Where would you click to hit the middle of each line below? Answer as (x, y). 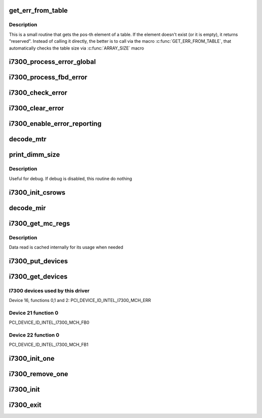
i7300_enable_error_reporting (55, 124)
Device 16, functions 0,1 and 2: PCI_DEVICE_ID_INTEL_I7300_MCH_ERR (80, 301)
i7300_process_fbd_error (48, 77)
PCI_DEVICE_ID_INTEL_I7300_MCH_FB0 (49, 322)
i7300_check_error (38, 93)
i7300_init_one (32, 359)
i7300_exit (25, 405)
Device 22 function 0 (34, 335)
